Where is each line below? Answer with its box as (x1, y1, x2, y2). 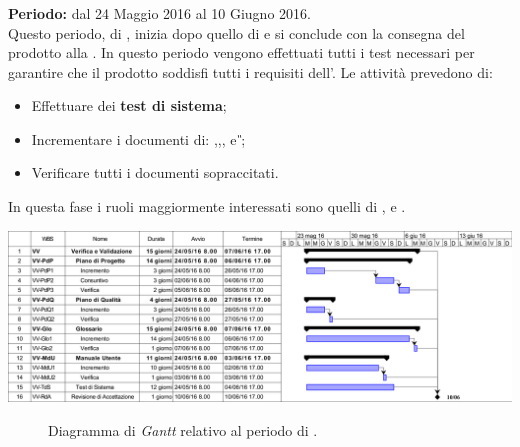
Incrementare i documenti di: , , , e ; (31, 128, 246, 149)
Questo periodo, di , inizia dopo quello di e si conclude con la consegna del (8, 22, 465, 43)
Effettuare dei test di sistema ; (31, 95, 227, 116)
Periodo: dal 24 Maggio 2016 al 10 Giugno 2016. (8, 2, 311, 23)
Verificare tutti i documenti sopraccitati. (31, 162, 279, 183)
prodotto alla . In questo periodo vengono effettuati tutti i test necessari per (8, 42, 475, 63)
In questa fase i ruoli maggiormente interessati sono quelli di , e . (8, 196, 406, 217)
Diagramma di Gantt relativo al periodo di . (48, 419, 318, 440)
